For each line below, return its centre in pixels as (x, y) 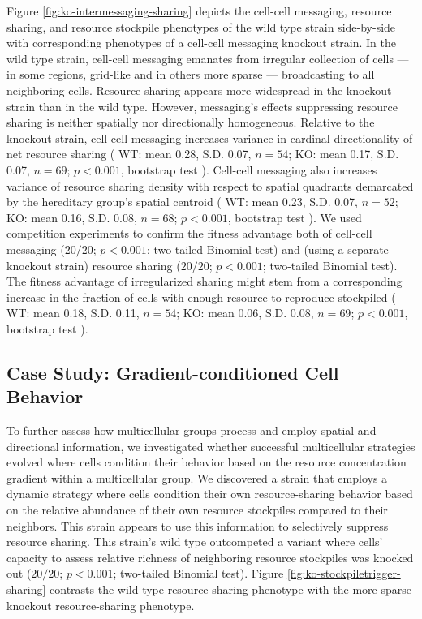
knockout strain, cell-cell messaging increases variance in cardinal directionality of (210, 138)
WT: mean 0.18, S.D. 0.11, (73, 313)
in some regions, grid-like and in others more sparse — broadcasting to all (191, 74)
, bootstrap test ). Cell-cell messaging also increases (249, 169)
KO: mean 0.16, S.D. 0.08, (72, 217)
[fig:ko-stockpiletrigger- (344, 573)
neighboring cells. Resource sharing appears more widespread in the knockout (199, 90)
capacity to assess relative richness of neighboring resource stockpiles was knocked (210, 557)
